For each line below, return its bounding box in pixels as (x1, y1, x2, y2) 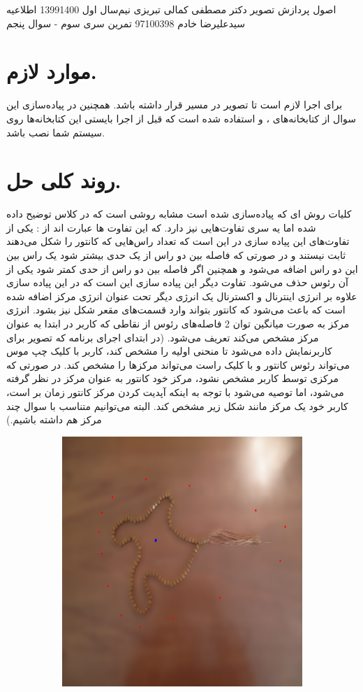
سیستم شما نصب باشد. (6, 125, 105, 139)
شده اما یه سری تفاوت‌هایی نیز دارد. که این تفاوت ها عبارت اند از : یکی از (6, 220, 316, 234)
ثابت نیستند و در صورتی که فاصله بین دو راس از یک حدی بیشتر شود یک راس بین (6, 248, 346, 262)
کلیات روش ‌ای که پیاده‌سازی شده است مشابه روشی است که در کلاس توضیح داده (6, 206, 352, 221)
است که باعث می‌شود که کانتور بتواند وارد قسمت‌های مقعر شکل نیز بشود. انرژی (6, 302, 346, 317)
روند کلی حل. (6, 166, 121, 195)
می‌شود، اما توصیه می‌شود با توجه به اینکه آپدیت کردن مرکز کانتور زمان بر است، (6, 384, 344, 399)
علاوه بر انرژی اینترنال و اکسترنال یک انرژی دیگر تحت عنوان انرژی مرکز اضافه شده (6, 288, 357, 303)
